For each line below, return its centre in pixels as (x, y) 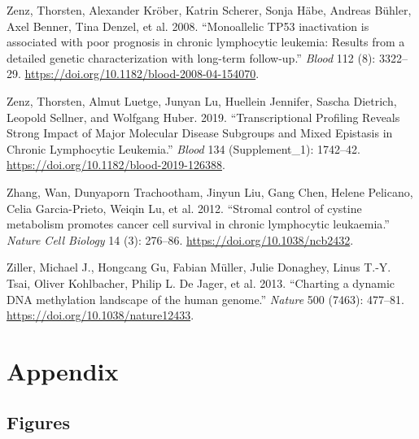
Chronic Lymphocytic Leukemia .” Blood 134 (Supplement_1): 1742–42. (183, 148)
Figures (38, 422)
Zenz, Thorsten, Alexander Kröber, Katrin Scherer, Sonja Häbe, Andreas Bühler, (209, 10)
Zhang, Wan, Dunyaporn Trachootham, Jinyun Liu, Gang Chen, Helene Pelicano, (210, 191)
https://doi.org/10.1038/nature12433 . (100, 315)
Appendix (63, 370)
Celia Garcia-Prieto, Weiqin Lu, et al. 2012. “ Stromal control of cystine (184, 208)
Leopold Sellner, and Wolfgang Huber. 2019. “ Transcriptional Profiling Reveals (203, 117)
